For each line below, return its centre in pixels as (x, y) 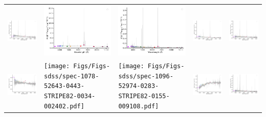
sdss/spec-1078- (72, 76)
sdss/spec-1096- (146, 76)
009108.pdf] (139, 106)
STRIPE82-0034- (70, 96)
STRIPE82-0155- (144, 96)
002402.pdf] (64, 106)
